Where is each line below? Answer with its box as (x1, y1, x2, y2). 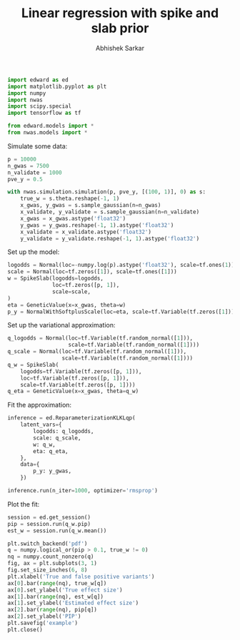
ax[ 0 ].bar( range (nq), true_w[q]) (7, 579, 107, 586)
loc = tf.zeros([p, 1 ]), (52, 282, 120, 289)
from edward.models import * (7, 123, 94, 130)
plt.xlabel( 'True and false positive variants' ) (7, 573, 155, 580)
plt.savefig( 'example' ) (7, 619, 79, 627)
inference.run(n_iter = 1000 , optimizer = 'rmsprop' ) (7, 487, 159, 494)
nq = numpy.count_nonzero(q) (7, 553, 94, 561)
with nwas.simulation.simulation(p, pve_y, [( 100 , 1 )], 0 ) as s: (7, 188, 206, 195)
